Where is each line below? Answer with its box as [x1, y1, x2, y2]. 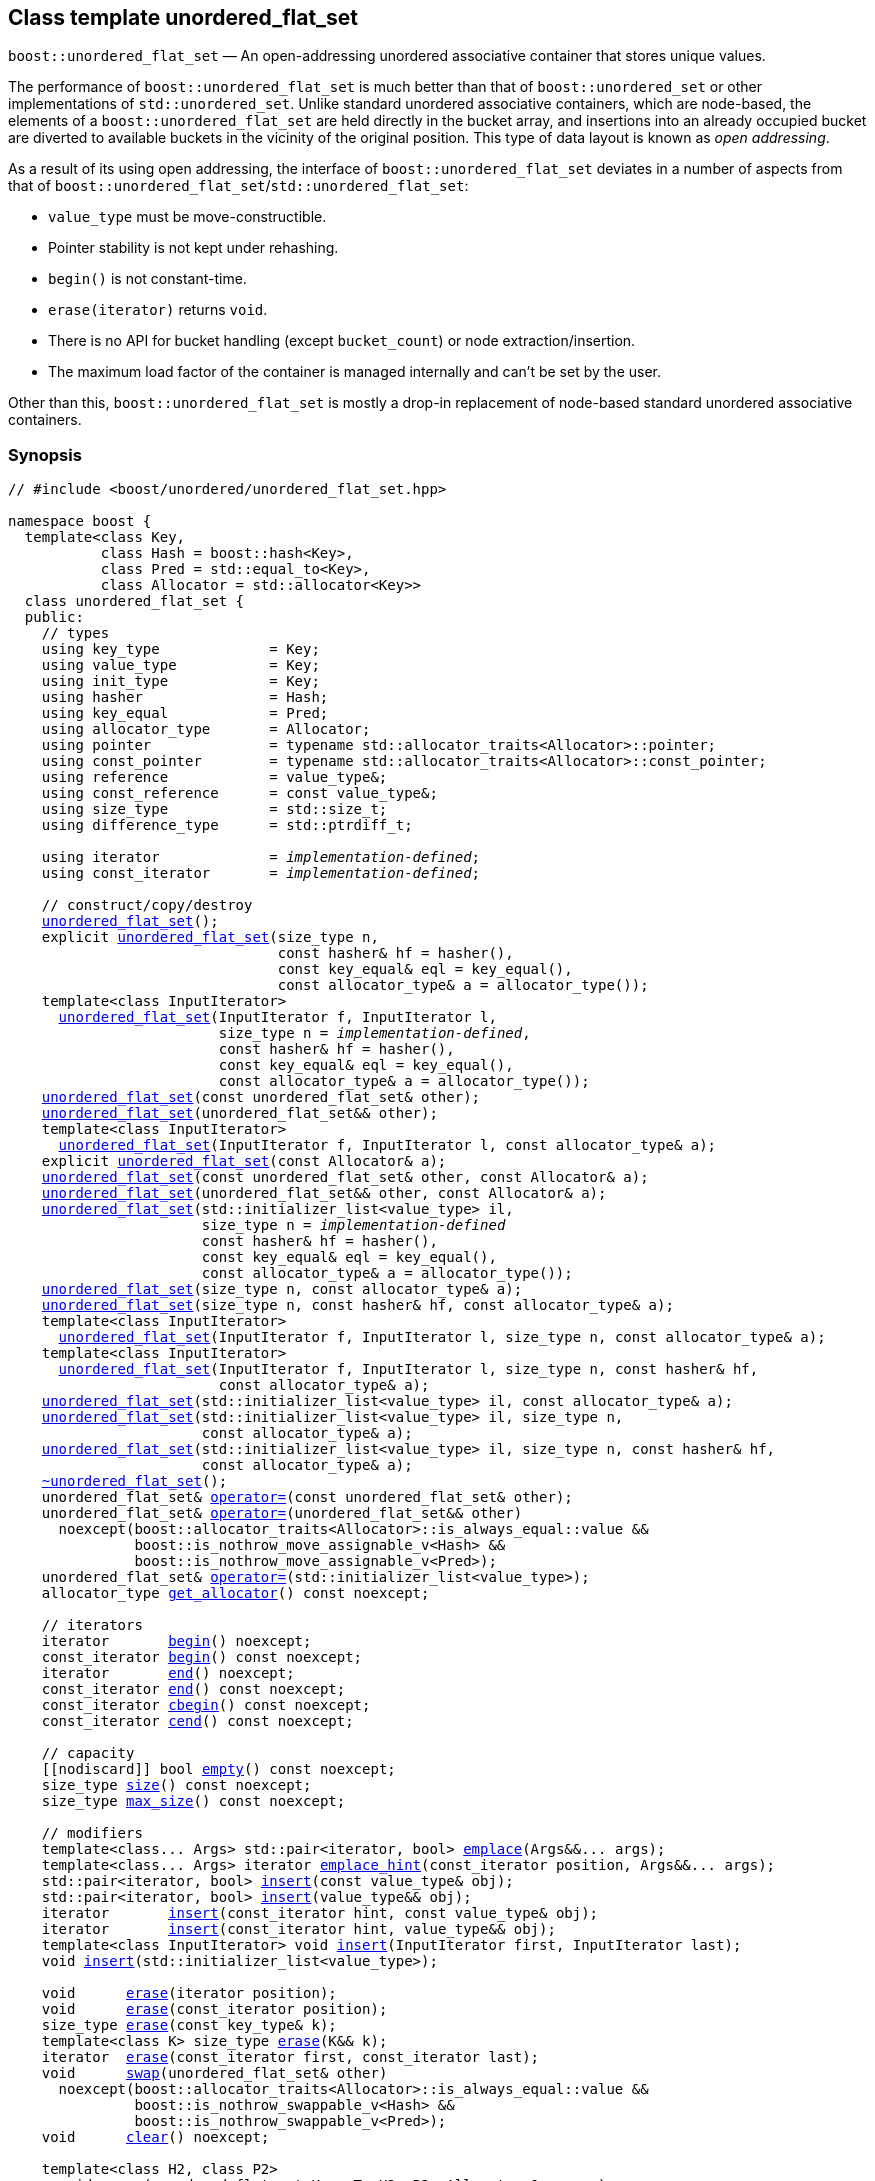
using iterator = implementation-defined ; [41, 849, 481, 866]
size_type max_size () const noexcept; [41, 1793, 346, 1810]
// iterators [41, 1617, 143, 1634]
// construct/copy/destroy [41, 897, 253, 914]
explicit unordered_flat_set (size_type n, [41, 929, 379, 946]
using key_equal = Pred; [41, 705, 329, 722]
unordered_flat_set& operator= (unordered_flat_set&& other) [41, 1505, 523, 1522]
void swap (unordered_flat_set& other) [41, 2065, 388, 2082]
